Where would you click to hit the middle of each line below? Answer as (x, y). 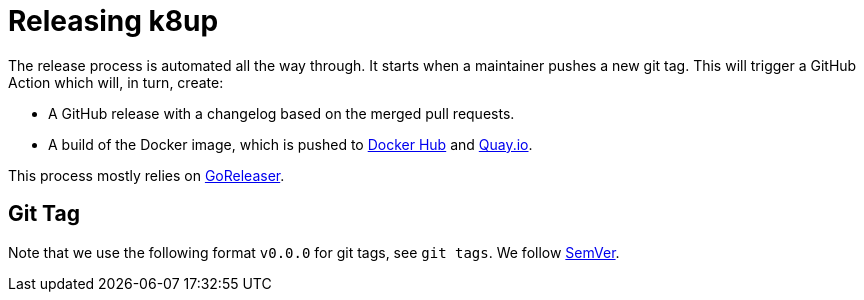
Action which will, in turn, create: (116, 82)
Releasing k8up (113, 21)
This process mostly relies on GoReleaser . (146, 175)
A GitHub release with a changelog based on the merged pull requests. (281, 113)
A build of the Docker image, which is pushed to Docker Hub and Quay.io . (290, 144)
